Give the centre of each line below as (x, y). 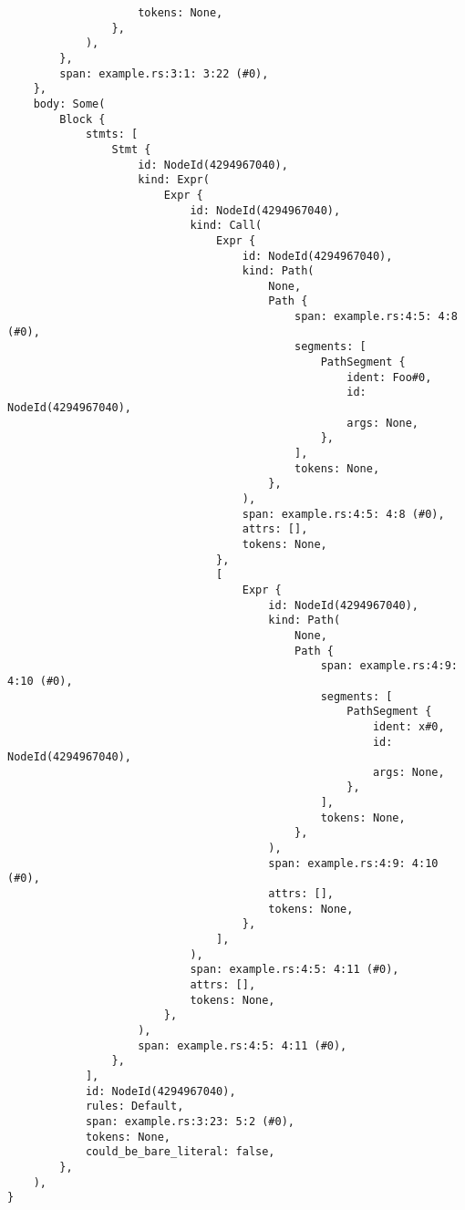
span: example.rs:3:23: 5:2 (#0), (190, 1121)
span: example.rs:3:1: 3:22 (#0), (164, 73)
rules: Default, (134, 1107)
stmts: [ (112, 134)
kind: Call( (226, 226)
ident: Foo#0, (389, 377)
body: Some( (69, 103)
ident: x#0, (408, 726)
